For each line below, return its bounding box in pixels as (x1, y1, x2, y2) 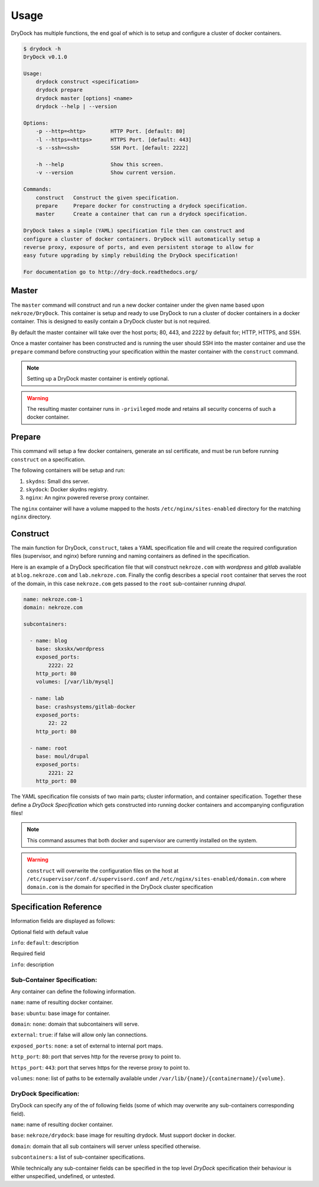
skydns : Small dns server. (25, 478, 90, 485)
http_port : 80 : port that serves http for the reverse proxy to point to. (11, 1053, 181, 1060)
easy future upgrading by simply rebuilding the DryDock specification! (23, 252, 239, 259)
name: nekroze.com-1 (23, 596, 83, 602)
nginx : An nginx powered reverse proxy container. (25, 494, 149, 501)
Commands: (23, 186, 52, 193)
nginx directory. (11, 513, 51, 520)
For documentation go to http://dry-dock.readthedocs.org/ (23, 269, 198, 275)
